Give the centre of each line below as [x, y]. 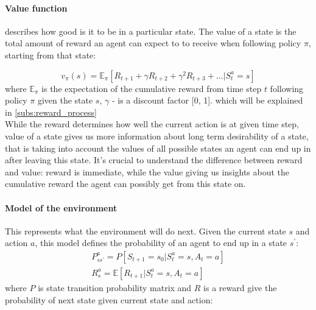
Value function [36, 8]
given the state [65, 100]
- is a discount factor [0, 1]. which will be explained [207, 100]
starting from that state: [51, 55]
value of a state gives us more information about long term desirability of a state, [157, 136]
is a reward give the [240, 287]
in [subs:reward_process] [51, 112]
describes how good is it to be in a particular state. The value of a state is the [151, 31]
